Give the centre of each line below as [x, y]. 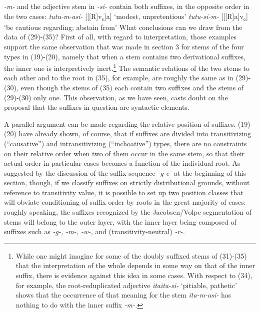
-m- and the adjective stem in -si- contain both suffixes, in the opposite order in [127, 6]
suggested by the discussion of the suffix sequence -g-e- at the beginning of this [125, 172]
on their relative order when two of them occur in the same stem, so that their [124, 153]
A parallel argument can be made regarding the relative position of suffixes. [120, 124]
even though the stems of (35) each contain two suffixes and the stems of [132, 87]
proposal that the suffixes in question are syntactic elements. [97, 107]
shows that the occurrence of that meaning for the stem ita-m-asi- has [123, 295]
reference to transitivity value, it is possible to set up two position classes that [124, 192]
